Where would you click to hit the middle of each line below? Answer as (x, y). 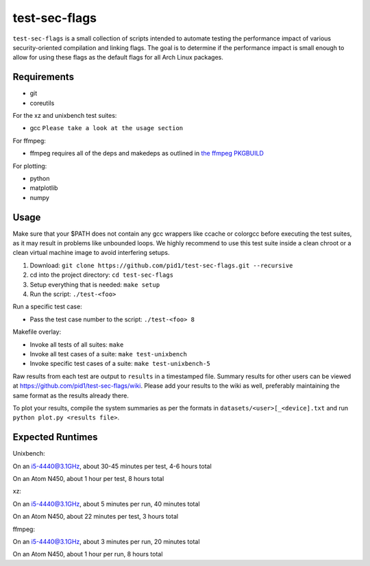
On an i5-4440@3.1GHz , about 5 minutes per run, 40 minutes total (106, 504)
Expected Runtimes (56, 438)
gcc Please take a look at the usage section (107, 128)
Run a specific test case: (47, 307)
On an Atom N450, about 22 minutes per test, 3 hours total (95, 517)
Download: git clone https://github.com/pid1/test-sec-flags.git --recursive (161, 265)
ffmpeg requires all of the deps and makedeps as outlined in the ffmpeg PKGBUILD (147, 153)
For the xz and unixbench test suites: (65, 116)
